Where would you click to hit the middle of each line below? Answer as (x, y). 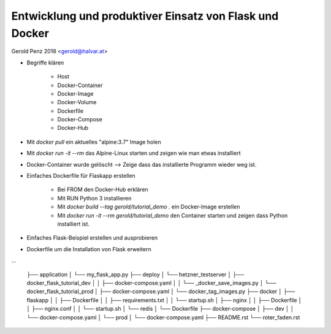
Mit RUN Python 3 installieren (94, 198)
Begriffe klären (45, 63)
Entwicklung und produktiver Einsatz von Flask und (145, 16)
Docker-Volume (77, 102)
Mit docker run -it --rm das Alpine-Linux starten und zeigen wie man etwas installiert (134, 153)
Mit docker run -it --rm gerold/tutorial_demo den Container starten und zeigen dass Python (173, 215)
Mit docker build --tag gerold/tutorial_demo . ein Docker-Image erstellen (149, 207)
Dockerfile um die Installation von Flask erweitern (89, 249)
